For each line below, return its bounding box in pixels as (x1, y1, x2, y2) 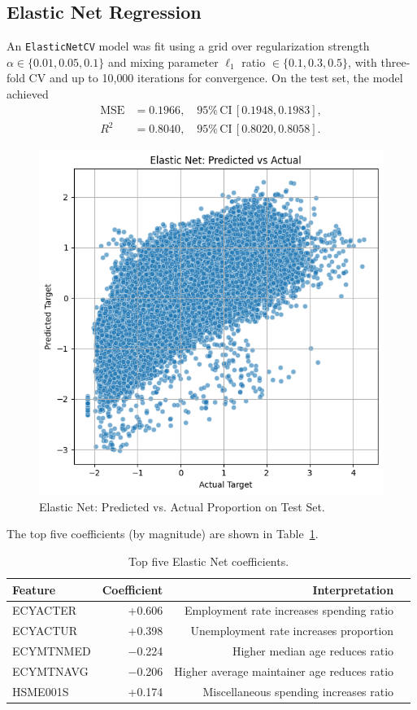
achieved (7, 85, 49, 103)
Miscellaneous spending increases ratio (202, 682, 394, 699)
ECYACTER (12, 602, 77, 619)
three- (380, 53, 410, 70)
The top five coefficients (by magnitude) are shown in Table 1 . (7, 525, 319, 542)
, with (348, 53, 377, 70)
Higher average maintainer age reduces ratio (174, 662, 394, 679)
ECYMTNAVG (12, 662, 89, 679)
